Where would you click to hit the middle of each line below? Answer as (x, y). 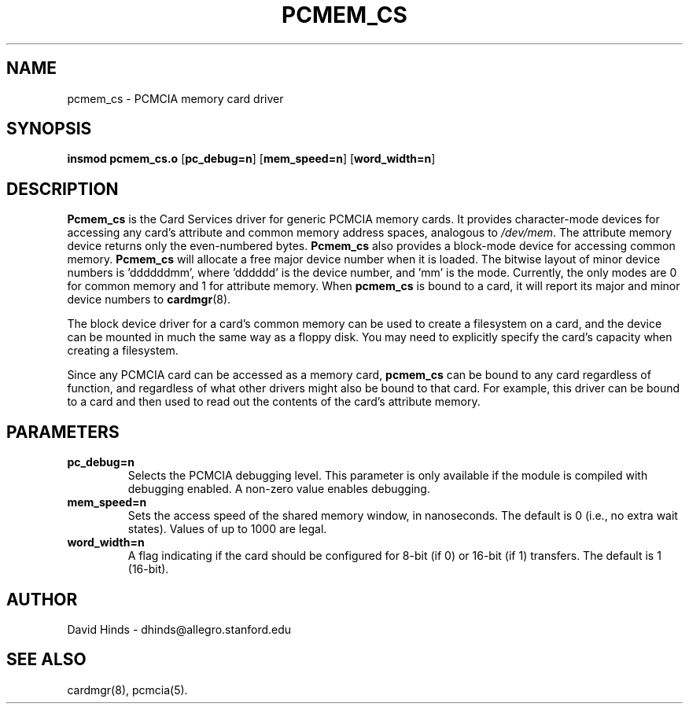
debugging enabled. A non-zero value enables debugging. (279, 489)
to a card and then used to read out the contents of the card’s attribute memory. (274, 402)
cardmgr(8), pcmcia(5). (127, 690)
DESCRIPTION (63, 189)
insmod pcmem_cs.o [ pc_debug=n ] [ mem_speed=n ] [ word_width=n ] (251, 159)
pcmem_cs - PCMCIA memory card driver (175, 98)
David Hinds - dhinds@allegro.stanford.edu (179, 629)
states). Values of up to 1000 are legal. (227, 529)
